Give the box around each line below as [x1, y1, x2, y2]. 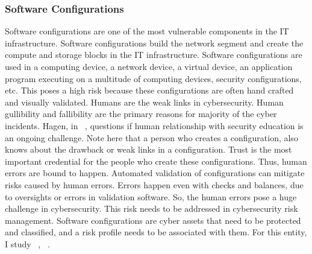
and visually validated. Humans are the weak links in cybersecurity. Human [5, 95, 284, 108]
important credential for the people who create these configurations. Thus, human [5, 154, 307, 167]
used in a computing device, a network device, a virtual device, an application [5, 60, 293, 72]
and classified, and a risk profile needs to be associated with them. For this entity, [5, 226, 307, 238]
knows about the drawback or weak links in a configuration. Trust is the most [5, 143, 292, 156]
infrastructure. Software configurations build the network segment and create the [5, 36, 304, 49]
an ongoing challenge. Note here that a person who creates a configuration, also [5, 131, 298, 144]
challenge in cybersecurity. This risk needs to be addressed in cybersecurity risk [5, 202, 298, 215]
